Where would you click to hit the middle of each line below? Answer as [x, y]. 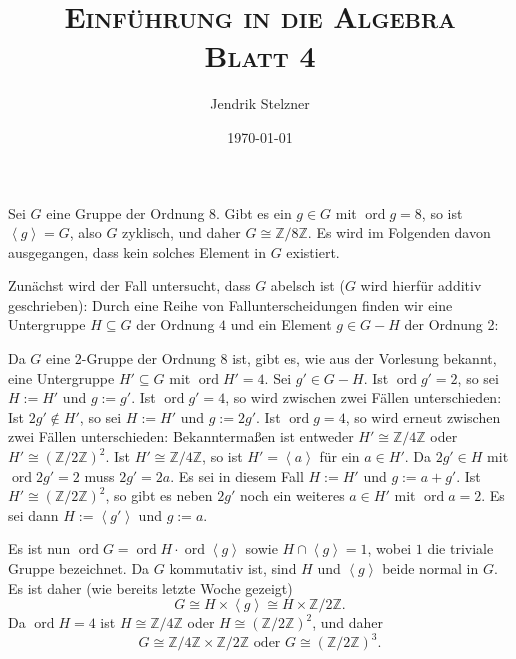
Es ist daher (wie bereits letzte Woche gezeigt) [150, 587]
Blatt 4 [260, 55]
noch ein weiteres [292, 495]
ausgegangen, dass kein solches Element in [137, 251]
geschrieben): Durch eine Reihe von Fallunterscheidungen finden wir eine [230, 304]
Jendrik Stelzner [260, 103]
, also [85, 232]
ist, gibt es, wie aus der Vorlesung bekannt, [364, 358]
